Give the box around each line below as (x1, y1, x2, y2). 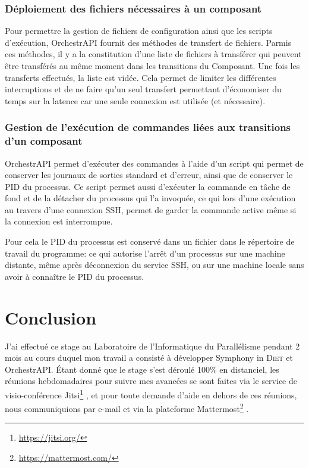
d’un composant (5, 133, 83, 148)
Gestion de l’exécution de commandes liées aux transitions (5, 120, 291, 135)
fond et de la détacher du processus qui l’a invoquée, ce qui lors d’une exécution (5, 192, 296, 204)
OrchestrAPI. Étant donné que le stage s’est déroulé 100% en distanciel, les (5, 363, 279, 375)
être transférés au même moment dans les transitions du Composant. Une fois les (5, 60, 300, 71)
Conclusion (5, 305, 97, 329)
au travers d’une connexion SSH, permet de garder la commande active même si (5, 203, 297, 216)
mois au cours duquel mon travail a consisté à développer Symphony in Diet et (5, 351, 293, 364)
